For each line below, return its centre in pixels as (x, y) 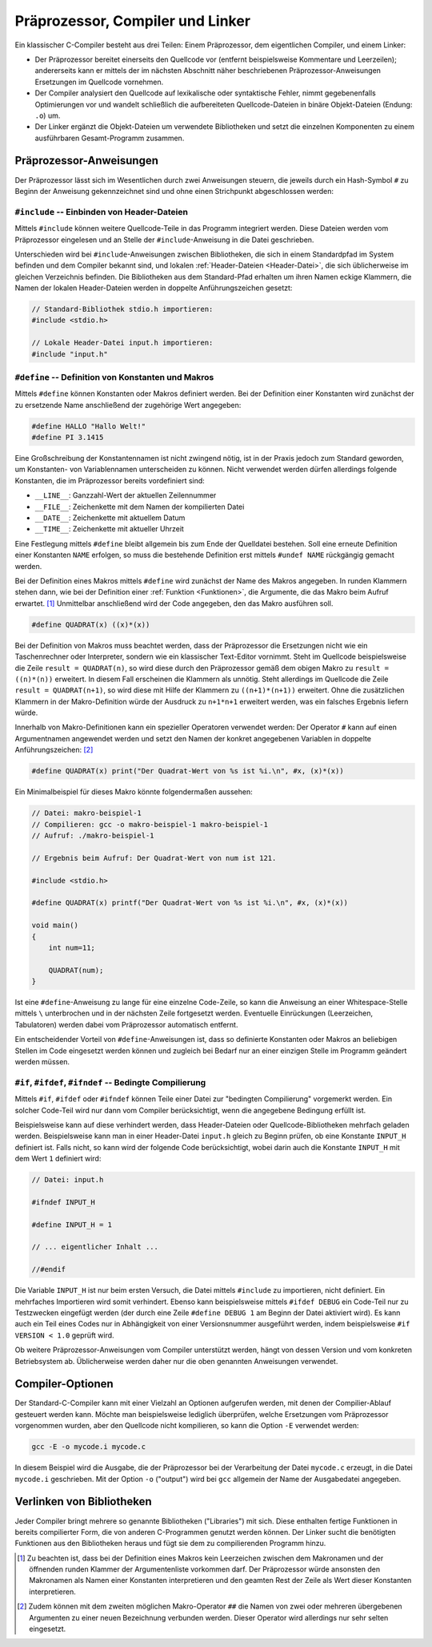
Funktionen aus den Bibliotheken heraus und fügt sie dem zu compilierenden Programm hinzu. (170, 1544)
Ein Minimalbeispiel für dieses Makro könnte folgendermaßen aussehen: (134, 792)
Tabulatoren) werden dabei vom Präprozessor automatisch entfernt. (126, 1024)
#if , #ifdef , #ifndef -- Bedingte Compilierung (110, 1082)
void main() (55, 925)
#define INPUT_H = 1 (72, 1225)
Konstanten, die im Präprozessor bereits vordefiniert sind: (110, 480)
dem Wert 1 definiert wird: (58, 1159)
